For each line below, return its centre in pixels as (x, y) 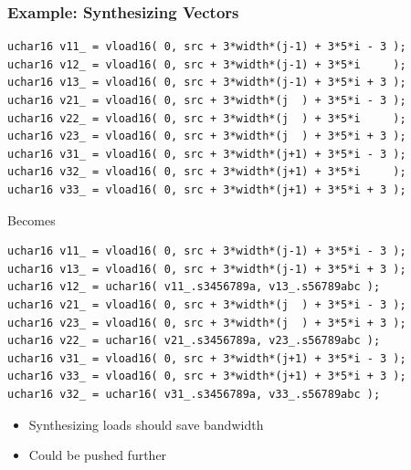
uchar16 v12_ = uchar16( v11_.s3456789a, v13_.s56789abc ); (194, 287)
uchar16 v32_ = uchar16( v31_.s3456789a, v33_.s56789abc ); (194, 394)
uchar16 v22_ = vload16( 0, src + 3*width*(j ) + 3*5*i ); (207, 118)
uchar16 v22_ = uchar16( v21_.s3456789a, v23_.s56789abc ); (194, 341)
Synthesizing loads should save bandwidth (146, 424)
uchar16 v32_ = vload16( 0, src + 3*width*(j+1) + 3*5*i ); (207, 172)
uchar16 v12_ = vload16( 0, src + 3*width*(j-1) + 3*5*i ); (207, 64)
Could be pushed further (98, 455)
